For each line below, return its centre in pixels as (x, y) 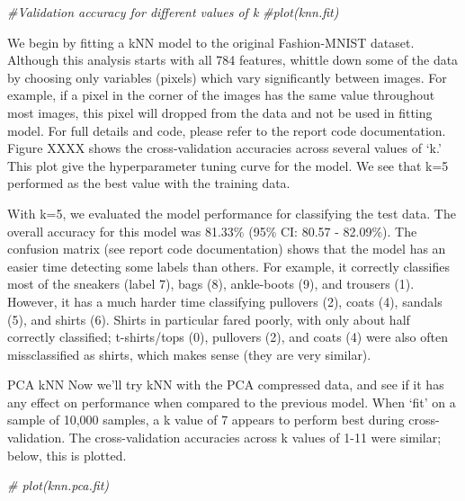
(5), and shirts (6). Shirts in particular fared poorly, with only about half (209, 319)
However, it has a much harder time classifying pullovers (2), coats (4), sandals (225, 301)
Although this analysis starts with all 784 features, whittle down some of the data (233, 60)
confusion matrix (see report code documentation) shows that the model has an (227, 249)
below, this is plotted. (67, 455)
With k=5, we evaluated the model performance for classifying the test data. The (232, 213)
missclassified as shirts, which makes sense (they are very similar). (189, 354)
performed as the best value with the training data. (149, 183)
